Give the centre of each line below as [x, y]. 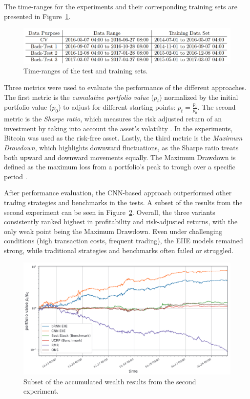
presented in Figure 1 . [37, 16]
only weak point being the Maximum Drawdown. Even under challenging [113, 231]
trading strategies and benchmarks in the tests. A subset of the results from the [123, 202]
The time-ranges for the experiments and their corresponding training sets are [121, 6]
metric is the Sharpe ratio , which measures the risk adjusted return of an [113, 119]
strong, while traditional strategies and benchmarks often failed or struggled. [119, 250]
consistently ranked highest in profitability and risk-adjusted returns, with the [121, 222]
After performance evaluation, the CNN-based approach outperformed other [118, 193]
